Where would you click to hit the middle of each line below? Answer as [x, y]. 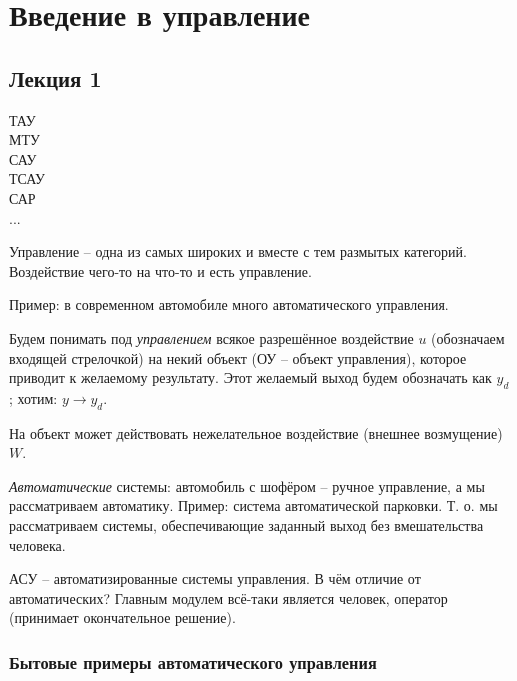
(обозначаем [468, 337]
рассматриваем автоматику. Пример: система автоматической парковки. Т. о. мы [253, 505]
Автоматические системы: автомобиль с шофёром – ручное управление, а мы [247, 485]
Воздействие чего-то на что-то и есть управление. [160, 270]
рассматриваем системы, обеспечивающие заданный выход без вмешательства [246, 525]
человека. [37, 544]
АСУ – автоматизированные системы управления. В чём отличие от [215, 578]
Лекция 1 [55, 77]
